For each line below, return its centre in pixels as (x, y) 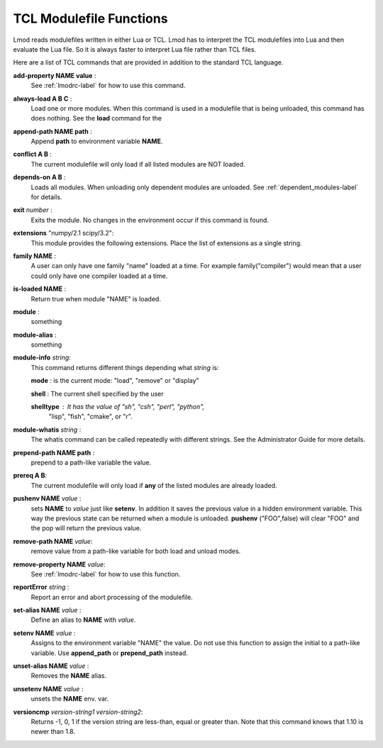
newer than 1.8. (53, 732)
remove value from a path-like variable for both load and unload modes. (136, 551)
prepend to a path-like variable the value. (91, 462)
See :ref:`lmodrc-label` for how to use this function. (106, 574)
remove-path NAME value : (53, 541)
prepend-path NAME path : (54, 452)
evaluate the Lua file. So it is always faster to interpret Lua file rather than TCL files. (135, 49)
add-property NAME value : (55, 75)
